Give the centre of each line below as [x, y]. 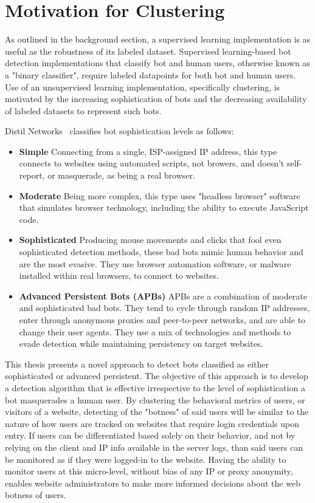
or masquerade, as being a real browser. [121, 175]
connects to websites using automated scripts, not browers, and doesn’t [152, 163]
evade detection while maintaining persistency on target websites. [141, 344]
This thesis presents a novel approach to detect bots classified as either [137, 364]
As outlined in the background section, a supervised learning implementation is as [158, 39]
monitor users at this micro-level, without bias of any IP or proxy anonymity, [149, 471]
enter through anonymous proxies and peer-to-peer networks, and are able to [162, 320]
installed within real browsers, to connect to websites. [119, 275]
